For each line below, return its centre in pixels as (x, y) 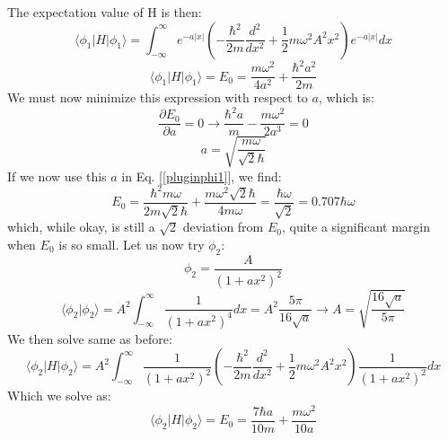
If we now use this (57, 176)
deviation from (223, 227)
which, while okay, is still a (81, 227)
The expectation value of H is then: (105, 12)
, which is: (346, 97)
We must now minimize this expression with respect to (158, 97)
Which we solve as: (59, 396)
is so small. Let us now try (132, 244)
